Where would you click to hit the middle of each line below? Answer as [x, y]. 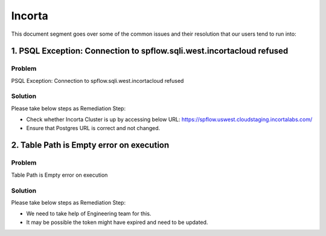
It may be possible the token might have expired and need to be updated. [117, 222]
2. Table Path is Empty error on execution [90, 145]
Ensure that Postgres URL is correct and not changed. [93, 128]
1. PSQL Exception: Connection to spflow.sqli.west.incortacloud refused [150, 51]
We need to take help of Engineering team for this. [89, 214]
